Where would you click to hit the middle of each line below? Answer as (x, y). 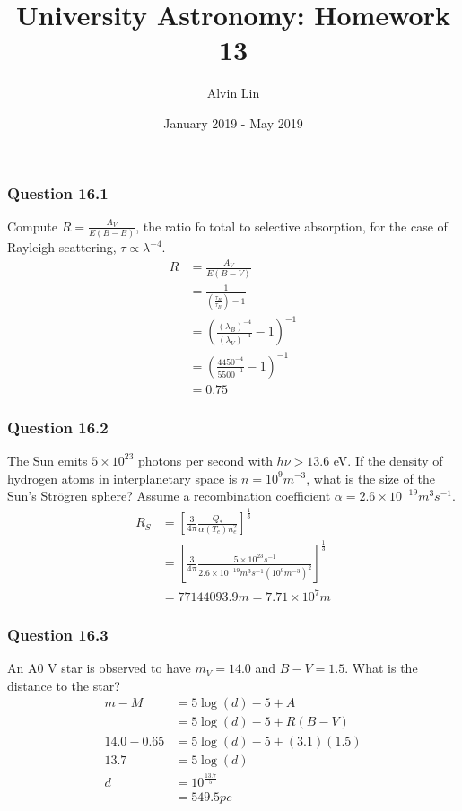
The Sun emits (48, 460)
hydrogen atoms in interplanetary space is (122, 478)
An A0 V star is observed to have (99, 668)
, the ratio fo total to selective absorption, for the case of (292, 226)
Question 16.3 (58, 634)
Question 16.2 (58, 427)
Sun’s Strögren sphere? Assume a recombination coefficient (169, 496)
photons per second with (205, 460)
